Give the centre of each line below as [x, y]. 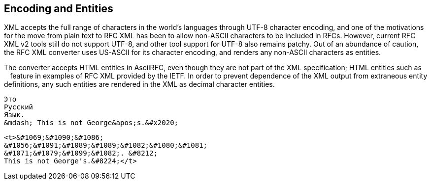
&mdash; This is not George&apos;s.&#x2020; [91, 123]
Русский [19, 107]
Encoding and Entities [59, 9]
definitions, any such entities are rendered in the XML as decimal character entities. [139, 84]
